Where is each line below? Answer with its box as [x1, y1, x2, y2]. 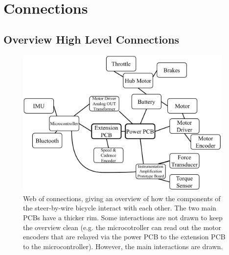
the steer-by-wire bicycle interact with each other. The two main [23, 203, 216, 213]
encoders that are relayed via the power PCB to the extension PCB [23, 232, 226, 242]
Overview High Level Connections [3, 31, 180, 46]
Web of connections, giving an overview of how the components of [23, 193, 221, 203]
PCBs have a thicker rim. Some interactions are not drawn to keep [23, 212, 223, 222]
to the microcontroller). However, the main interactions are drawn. [23, 241, 223, 251]
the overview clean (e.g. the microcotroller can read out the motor [23, 222, 222, 232]
